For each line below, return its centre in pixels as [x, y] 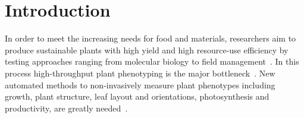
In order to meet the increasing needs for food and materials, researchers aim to [151, 38]
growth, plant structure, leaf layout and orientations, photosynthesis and [137, 96]
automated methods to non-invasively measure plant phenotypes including [140, 84]
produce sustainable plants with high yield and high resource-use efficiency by [147, 50]
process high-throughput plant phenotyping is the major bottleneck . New [140, 73]
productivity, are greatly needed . [66, 108]
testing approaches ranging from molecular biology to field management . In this [152, 61]
